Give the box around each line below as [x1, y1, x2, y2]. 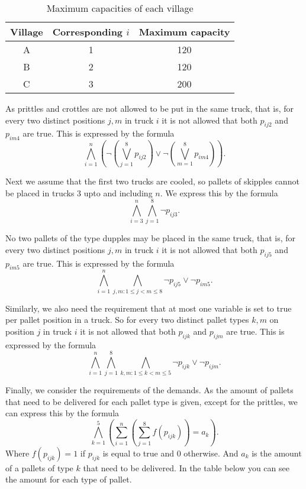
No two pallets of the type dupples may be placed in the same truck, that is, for [5, 232, 295, 244]
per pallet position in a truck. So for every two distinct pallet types [5, 313, 249, 326]
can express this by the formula [5, 407, 120, 419]
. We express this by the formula [160, 186, 278, 199]
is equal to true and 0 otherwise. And [102, 446, 239, 459]
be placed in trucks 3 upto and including [5, 186, 153, 199]
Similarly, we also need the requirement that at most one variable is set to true [5, 302, 292, 314]
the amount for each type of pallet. [5, 473, 132, 485]
